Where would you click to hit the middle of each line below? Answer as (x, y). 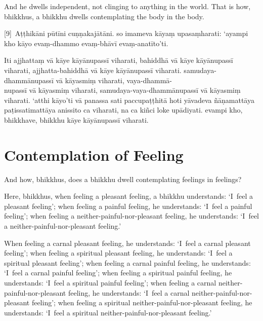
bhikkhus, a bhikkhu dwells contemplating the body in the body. (104, 16)
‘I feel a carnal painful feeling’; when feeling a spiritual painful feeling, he (118, 273)
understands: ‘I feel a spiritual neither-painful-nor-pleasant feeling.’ (108, 312)
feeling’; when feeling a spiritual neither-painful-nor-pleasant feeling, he (142, 302)
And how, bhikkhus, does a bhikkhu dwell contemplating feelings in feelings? (123, 179)
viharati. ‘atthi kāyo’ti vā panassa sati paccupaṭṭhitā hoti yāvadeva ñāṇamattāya (129, 100)
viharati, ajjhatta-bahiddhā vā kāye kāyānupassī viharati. (93, 70)
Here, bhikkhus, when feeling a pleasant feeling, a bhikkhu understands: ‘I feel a (128, 196)
